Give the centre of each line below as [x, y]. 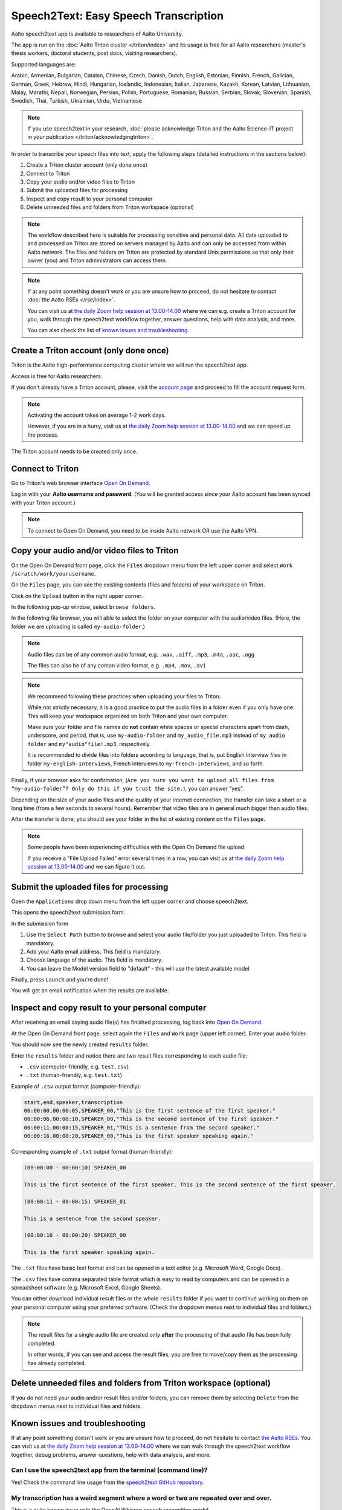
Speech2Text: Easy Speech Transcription [117, 16]
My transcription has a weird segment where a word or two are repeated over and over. [141, 1498]
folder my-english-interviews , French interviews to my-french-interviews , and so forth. [146, 763]
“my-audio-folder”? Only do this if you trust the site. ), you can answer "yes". [127, 789]
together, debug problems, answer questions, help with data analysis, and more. [111, 1454]
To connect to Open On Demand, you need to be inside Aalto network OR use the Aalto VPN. [143, 530]
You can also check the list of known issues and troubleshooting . [108, 330]
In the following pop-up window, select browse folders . [83, 607]
